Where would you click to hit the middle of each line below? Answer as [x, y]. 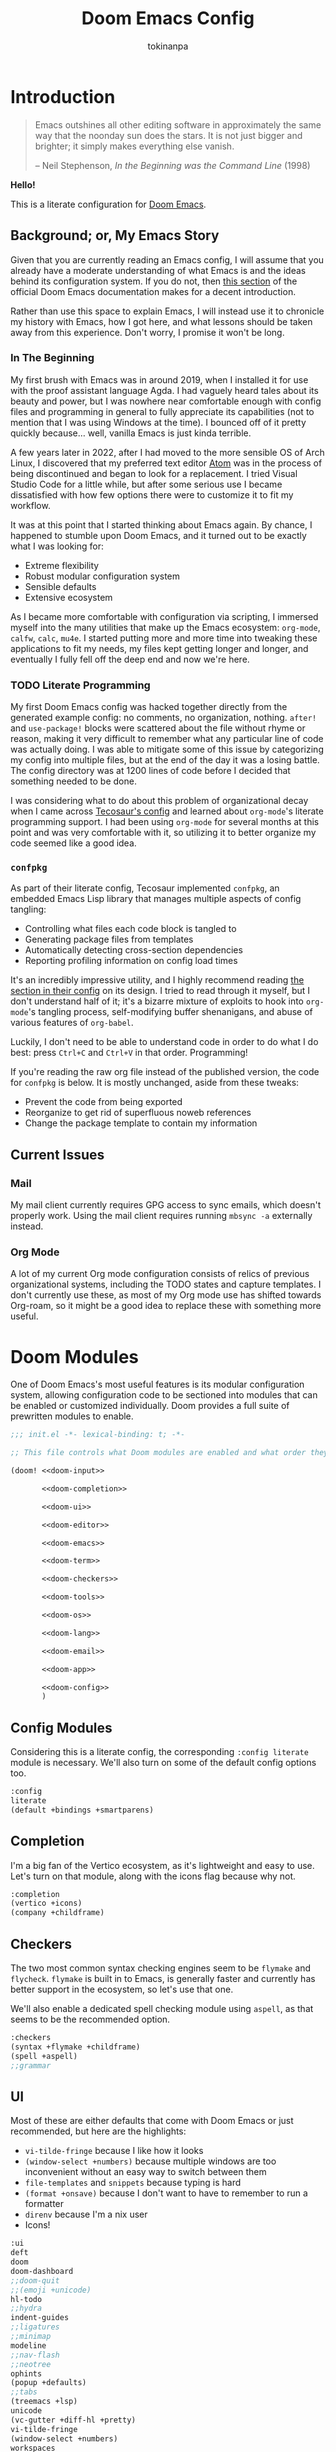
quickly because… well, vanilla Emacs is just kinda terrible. [131, 433]
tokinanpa [168, 46]
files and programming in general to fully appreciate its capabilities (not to [162, 411]
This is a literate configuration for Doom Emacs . [108, 204]
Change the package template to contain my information [141, 1123]
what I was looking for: [57, 546]
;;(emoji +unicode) [51, 2290]
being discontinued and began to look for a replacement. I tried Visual [154, 473]
